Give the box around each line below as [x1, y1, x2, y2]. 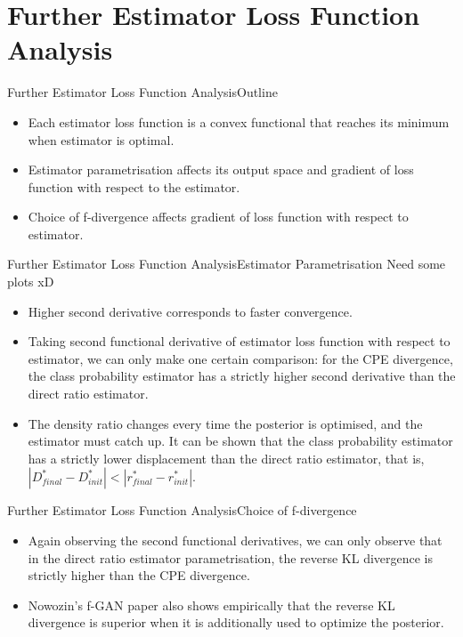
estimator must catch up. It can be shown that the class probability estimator [28, 431, 453, 450]
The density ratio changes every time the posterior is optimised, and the [28, 414, 423, 432]
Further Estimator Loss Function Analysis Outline [7, 83, 278, 101]
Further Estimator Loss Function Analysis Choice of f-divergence [7, 501, 357, 520]
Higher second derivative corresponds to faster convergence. [28, 302, 353, 320]
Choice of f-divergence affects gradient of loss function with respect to [28, 207, 409, 226]
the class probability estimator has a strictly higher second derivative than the [28, 367, 456, 385]
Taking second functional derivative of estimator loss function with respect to [28, 332, 451, 351]
